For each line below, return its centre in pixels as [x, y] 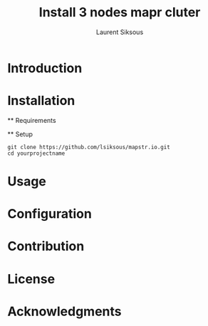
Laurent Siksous [120, 32]
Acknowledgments [65, 311]
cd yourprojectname [36, 153]
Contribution [46, 246]
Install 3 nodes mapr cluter [120, 12]
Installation [41, 101]
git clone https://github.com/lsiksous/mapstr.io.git [89, 147]
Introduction [45, 68]
